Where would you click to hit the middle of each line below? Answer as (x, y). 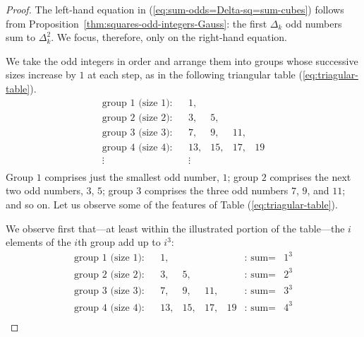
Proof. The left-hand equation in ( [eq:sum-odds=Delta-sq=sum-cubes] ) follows (175, 9)
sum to (21, 37)
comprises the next (310, 176)
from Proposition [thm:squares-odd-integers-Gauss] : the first (136, 23)
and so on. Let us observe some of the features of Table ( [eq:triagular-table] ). (172, 204)
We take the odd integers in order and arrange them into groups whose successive (182, 60)
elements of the (38, 242)
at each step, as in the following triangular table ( (195, 75)
